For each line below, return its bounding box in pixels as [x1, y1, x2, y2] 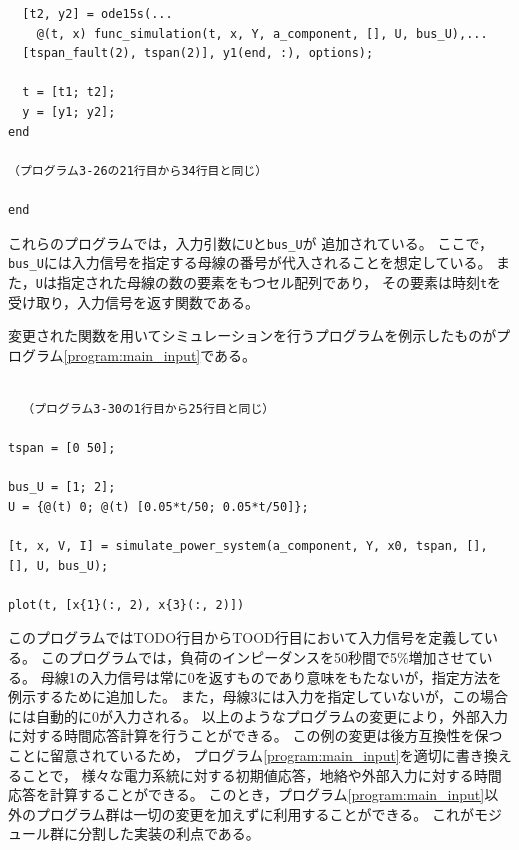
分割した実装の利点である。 [77, 823, 260, 844]
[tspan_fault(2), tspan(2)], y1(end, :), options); [22, 46, 374, 61]
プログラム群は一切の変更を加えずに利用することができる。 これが [35, 803, 474, 824]
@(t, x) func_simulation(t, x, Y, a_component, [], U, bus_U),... [36, 26, 488, 41]
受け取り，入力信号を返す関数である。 [8, 291, 259, 312]
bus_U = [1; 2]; [8, 480, 116, 495]
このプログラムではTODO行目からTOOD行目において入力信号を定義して [8, 627, 484, 648]
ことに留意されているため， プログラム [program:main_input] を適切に [8, 744, 456, 765]
